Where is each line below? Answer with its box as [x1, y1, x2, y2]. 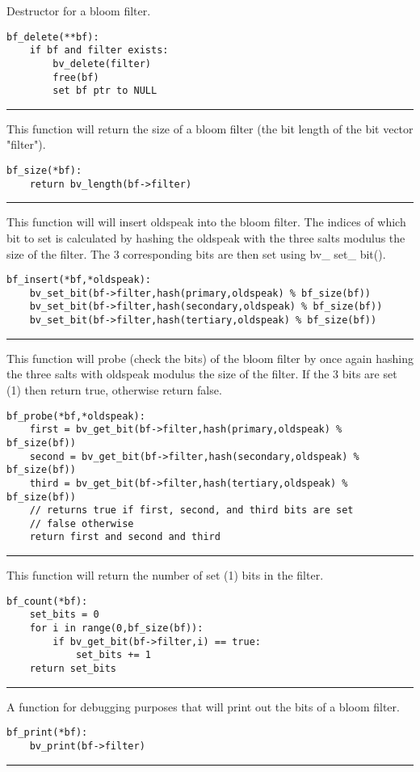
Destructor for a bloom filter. [6, 2, 151, 19]
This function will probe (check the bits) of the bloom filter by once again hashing [6, 349, 414, 366]
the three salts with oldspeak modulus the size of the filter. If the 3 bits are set [6, 365, 397, 382]
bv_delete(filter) [52, 57, 151, 70]
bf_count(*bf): [6, 595, 88, 607]
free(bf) [52, 71, 99, 83]
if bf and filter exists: [29, 44, 169, 57]
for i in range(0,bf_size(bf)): [29, 622, 204, 635]
